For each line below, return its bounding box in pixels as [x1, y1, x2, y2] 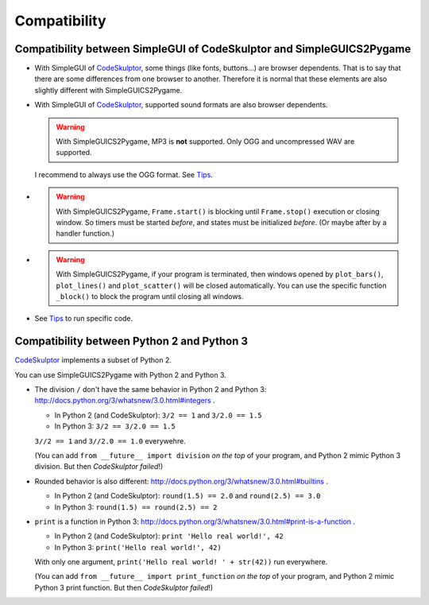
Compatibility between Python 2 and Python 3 [14, 335, 249, 348]
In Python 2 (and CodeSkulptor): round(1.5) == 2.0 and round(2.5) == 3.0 [54, 491, 321, 501]
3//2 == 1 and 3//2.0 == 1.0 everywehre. [34, 436, 186, 445]
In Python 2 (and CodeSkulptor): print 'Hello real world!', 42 [54, 531, 284, 541]
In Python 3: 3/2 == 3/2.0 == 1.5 [54, 421, 176, 431]
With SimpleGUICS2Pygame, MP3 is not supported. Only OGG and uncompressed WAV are [56, 137, 355, 146]
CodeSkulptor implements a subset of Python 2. [14, 355, 172, 365]
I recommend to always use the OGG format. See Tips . [34, 169, 214, 179]
